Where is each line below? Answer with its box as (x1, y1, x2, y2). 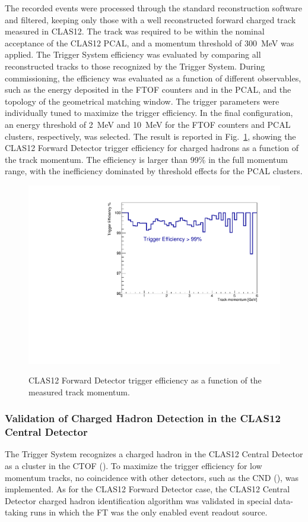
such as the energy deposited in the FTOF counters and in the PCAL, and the (5, 83, 291, 96)
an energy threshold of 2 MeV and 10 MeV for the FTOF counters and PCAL (5, 118, 291, 130)
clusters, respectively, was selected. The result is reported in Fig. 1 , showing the (5, 130, 296, 142)
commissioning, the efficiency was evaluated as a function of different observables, (5, 71, 301, 84)
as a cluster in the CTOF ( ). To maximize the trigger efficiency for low (5, 460, 262, 472)
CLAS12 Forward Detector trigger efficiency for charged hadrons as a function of (5, 141, 299, 154)
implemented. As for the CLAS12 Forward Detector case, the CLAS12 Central (5, 483, 290, 495)
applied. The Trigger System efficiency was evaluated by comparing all (5, 48, 261, 61)
